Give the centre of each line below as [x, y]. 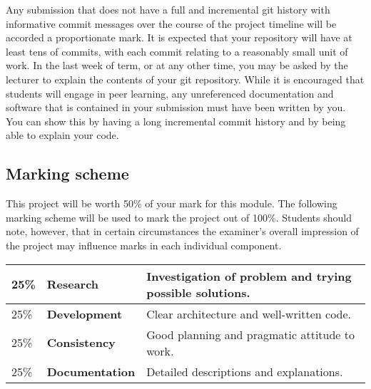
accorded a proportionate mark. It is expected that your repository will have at [179, 37]
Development [85, 313]
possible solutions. [198, 292]
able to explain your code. [62, 135]
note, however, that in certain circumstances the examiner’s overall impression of [182, 231]
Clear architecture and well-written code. [249, 313]
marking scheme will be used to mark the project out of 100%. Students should [179, 217]
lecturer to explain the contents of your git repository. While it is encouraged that [185, 79]
